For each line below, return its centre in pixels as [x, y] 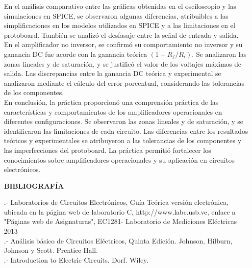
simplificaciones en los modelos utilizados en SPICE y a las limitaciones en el [120, 25]
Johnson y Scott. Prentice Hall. [51, 250]
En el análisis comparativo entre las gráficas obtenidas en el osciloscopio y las [120, 6]
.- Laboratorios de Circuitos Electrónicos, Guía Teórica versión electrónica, [116, 202]
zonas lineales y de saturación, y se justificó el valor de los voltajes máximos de [123, 63]
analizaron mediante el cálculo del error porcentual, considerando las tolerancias [124, 83]
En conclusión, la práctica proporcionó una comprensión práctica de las [111, 102]
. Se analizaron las [219, 54]
